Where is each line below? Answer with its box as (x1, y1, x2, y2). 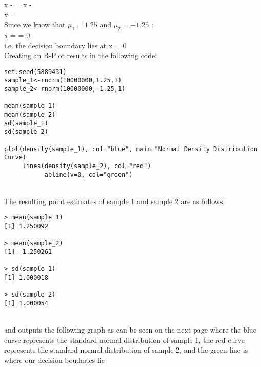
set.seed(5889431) (4, 68, 67, 76)
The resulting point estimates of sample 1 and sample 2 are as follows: (4, 195, 225, 206)
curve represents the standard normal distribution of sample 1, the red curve (4, 334, 245, 345)
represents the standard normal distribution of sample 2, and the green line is (4, 344, 248, 355)
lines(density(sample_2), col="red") (22, 162, 151, 170)
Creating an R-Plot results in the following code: (4, 50, 157, 61)
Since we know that (4, 19, 66, 30)
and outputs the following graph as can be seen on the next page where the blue (4, 324, 256, 335)
